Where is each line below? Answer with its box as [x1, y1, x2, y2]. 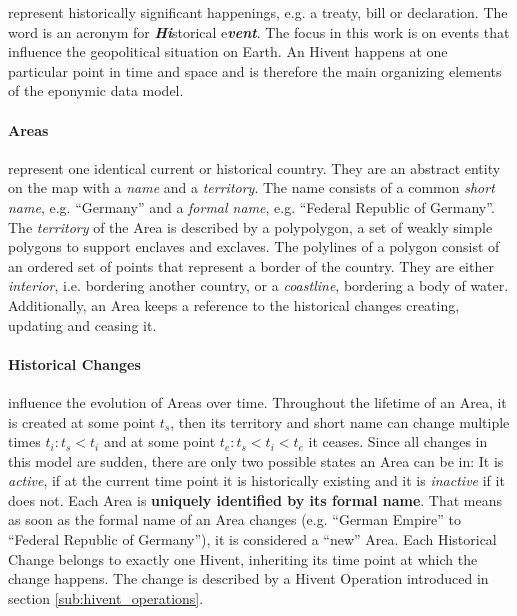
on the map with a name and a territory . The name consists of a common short [8, 177, 495, 198]
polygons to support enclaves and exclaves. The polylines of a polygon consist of [8, 236, 500, 257]
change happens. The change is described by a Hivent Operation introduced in [8, 568, 489, 589]
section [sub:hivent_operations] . [8, 587, 204, 608]
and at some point [103, 431, 216, 452]
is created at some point [8, 411, 156, 432]
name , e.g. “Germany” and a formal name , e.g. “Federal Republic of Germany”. [8, 196, 495, 217]
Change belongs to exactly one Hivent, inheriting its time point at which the [8, 548, 478, 569]
